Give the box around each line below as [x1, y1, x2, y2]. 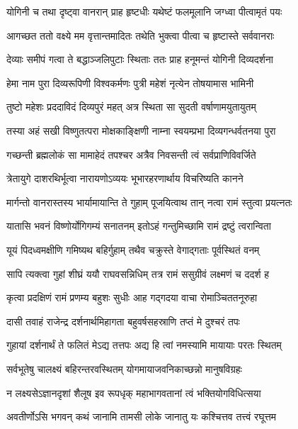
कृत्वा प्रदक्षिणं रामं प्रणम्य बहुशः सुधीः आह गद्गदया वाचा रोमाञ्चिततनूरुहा [6, 290, 258, 305]
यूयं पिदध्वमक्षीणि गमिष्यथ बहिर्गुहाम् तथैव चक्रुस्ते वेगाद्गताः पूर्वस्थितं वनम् [6, 242, 260, 257]
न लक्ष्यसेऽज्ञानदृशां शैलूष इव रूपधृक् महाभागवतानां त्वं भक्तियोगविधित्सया [6, 385, 261, 400]
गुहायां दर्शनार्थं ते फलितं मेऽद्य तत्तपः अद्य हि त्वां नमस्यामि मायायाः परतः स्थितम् [6, 338, 282, 352]
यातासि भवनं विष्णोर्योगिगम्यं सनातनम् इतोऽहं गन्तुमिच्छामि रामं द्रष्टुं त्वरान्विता [6, 218, 271, 233]
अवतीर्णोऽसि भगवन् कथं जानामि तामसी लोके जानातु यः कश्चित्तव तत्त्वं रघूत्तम [6, 409, 277, 424]
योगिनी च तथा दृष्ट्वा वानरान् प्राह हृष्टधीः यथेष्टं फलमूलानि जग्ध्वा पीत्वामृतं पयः [6, 4, 282, 18]
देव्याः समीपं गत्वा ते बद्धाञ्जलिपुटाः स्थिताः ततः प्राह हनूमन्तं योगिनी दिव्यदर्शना [6, 52, 273, 67]
